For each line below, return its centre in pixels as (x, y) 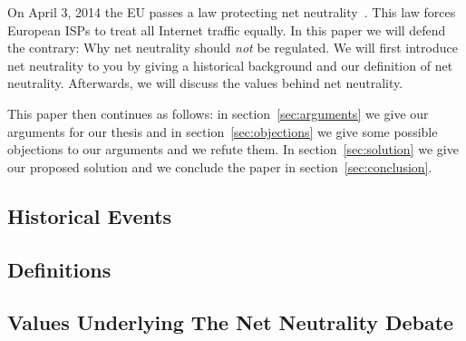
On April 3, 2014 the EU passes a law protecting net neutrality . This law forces (232, 12)
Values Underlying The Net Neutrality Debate (231, 322)
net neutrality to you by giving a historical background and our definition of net (230, 65)
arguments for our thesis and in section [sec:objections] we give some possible (223, 131)
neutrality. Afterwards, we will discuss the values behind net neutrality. (205, 83)
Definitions (59, 269)
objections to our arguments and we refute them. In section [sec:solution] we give (233, 149)
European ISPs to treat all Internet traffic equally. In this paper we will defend (227, 29)
